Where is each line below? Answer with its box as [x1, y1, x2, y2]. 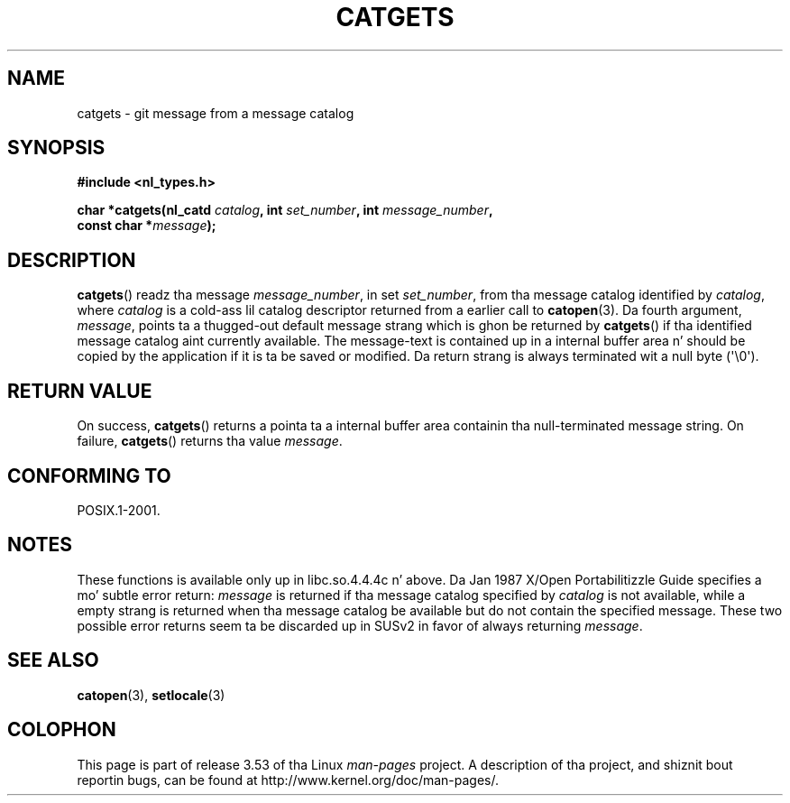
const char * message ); [77, 217, 216, 234]
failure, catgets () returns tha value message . [77, 433, 343, 449]
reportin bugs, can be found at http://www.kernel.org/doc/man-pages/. [77, 771, 500, 788]
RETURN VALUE [7, 379, 152, 402]
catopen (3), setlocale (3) [77, 687, 225, 703]
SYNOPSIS [7, 136, 106, 160]
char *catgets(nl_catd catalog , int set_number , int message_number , [77, 202, 493, 218]
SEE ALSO [7, 649, 99, 672]
